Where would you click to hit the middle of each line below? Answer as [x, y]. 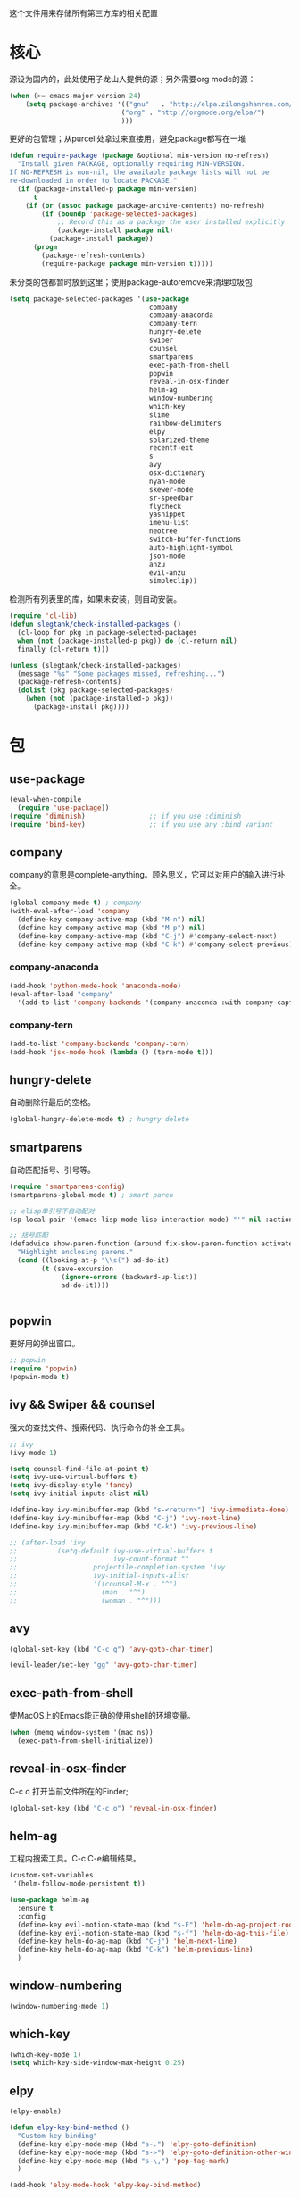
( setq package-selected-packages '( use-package [100, 299]
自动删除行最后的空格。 [52, 1103]
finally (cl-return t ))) [63, 649]
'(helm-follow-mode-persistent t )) [79, 1884]
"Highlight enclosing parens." [75, 1253]
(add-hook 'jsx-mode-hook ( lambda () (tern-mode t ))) [112, 1052]
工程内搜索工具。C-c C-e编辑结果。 [75, 1859]
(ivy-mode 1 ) [33, 1453]
